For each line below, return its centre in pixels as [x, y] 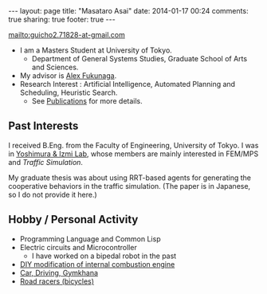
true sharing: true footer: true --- [62, 19]
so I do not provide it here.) [53, 194]
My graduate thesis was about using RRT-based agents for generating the [130, 178]
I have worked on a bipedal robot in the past [104, 256]
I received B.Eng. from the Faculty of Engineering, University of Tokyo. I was [133, 145]
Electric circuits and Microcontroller [78, 247]
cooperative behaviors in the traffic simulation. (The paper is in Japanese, [130, 186]
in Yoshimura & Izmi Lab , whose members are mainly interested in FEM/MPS [133, 154]
